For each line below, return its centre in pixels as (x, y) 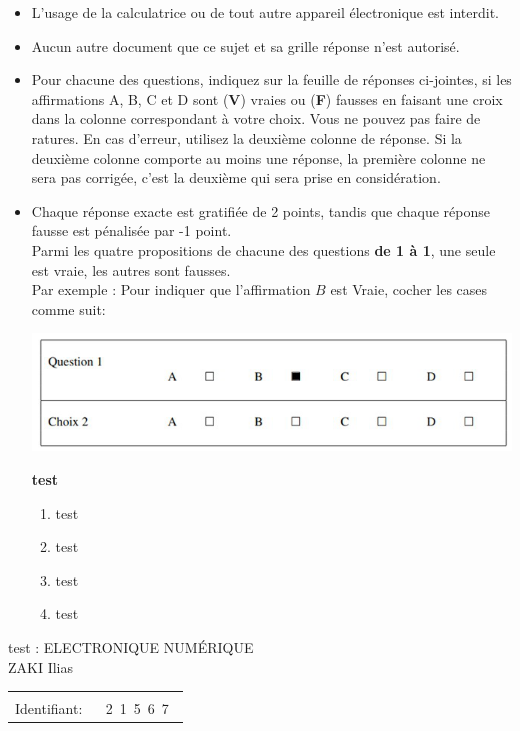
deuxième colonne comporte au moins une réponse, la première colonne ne (258, 157)
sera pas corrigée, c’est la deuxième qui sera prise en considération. (236, 177)
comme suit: (68, 308)
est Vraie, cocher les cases (409, 289)
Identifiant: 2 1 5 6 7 (92, 708)
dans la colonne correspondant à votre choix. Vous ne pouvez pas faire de (256, 118)
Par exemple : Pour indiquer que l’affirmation (171, 289)
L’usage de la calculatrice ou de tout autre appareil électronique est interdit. (265, 12)
